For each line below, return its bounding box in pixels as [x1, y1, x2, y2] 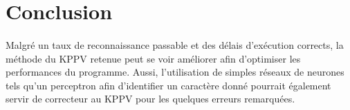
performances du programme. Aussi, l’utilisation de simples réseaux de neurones [6, 65, 344, 79]
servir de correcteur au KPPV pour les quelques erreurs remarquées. [6, 91, 295, 106]
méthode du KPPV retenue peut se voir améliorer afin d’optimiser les [6, 51, 301, 65]
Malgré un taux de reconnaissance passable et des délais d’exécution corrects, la [6, 37, 344, 52]
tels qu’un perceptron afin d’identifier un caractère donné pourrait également [6, 78, 331, 92]
